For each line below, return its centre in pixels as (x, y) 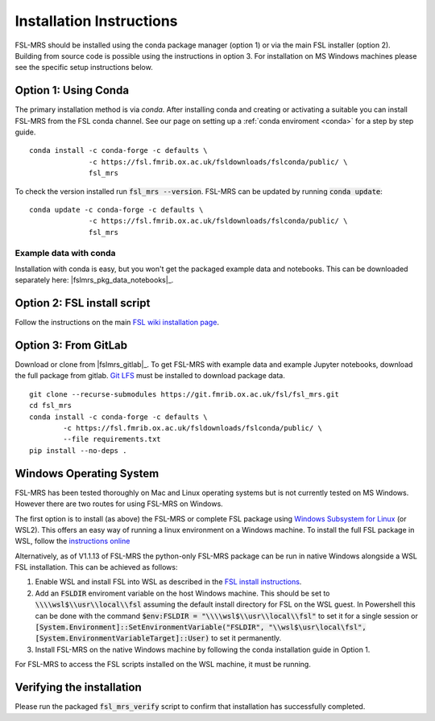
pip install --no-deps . (78, 450)
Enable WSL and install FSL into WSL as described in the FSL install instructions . (168, 582)
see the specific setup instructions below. (84, 68)
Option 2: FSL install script (83, 303)
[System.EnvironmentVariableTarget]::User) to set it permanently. (158, 638)
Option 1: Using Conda (72, 91)
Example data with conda (65, 253)
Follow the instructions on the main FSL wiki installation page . (117, 323)
